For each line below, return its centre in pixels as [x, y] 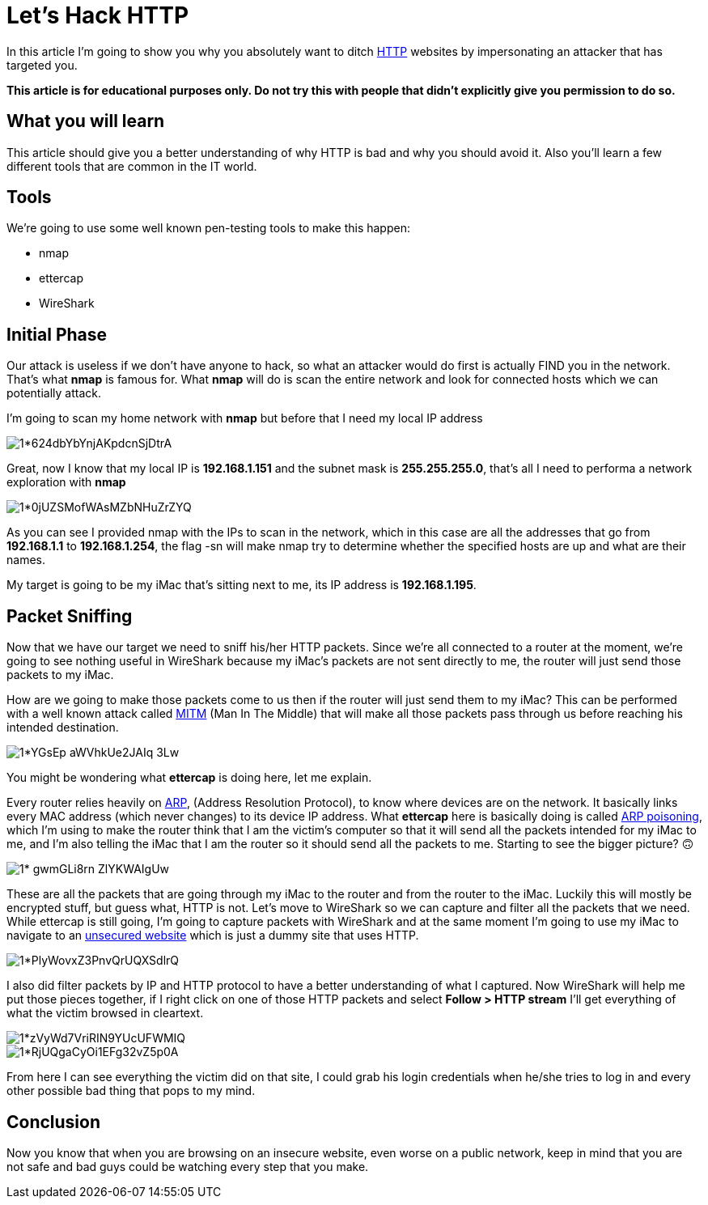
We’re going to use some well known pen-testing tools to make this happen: [208, 228]
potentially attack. [54, 393]
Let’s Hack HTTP [98, 15]
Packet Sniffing [70, 616]
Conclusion [54, 1122]
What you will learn [86, 121]
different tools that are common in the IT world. [132, 166]
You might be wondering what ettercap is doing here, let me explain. [189, 778]
